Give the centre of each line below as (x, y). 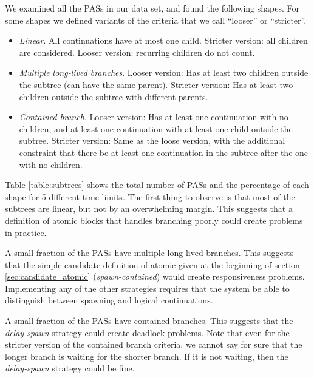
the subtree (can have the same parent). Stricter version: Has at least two (156, 84)
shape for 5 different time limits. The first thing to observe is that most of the (150, 196)
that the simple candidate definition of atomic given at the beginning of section (152, 264)
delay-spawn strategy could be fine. (70, 368)
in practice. (26, 232)
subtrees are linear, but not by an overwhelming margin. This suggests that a (149, 208)
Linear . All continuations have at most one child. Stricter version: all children (163, 40)
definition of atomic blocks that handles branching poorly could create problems (154, 220)
